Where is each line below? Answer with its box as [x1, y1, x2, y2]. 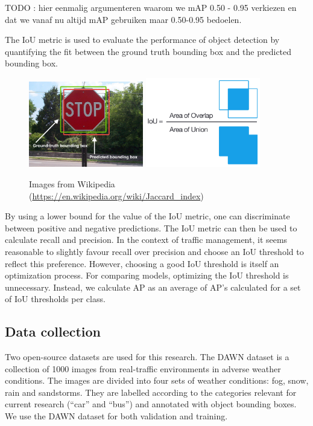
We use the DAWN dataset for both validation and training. [5, 410, 228, 422]
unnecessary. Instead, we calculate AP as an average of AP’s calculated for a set [5, 280, 301, 293]
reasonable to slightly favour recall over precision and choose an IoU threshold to [5, 245, 304, 257]
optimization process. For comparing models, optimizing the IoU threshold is [5, 269, 289, 282]
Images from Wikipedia [29, 177, 115, 190]
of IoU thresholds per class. [5, 292, 106, 305]
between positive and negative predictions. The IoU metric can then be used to [5, 221, 297, 234]
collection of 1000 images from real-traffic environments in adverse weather [5, 362, 281, 375]
